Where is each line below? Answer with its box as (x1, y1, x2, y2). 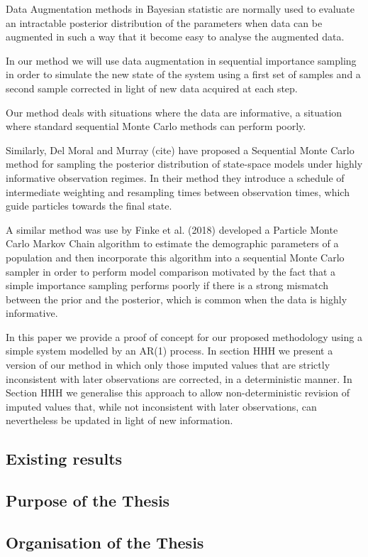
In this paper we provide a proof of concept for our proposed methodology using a (6, 329, 362, 344)
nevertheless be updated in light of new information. (6, 413, 233, 428)
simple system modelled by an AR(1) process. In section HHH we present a (6, 343, 333, 358)
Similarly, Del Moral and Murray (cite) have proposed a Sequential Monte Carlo (6, 142, 355, 157)
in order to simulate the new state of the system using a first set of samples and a (6, 67, 361, 82)
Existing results (6, 448, 123, 470)
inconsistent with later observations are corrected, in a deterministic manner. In (6, 371, 352, 386)
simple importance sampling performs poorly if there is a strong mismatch (6, 278, 328, 293)
